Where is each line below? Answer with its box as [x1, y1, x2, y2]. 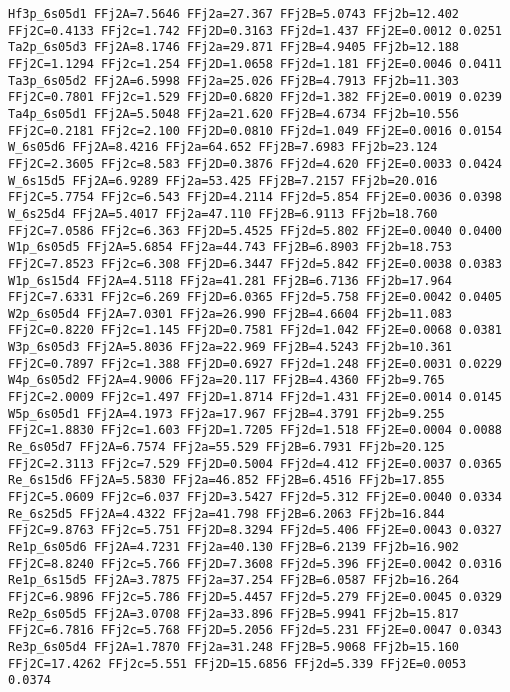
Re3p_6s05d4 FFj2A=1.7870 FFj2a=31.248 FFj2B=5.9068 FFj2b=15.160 [8, 639, 460, 654]
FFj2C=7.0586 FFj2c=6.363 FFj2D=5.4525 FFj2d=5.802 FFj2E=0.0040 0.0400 [8, 223, 502, 238]
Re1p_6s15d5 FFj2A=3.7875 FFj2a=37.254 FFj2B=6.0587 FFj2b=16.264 [8, 573, 460, 588]
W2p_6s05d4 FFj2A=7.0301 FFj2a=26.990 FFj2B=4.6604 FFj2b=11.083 [8, 306, 452, 321]
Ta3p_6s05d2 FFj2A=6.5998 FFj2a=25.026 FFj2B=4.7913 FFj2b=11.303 [8, 73, 460, 88]
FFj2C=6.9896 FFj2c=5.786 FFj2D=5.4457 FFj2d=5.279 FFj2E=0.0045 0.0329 [8, 589, 502, 604]
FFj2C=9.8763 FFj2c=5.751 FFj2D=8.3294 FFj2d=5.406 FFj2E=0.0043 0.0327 [8, 523, 502, 538]
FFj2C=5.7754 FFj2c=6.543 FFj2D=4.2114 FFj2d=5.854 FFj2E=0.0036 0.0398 [8, 190, 502, 205]
